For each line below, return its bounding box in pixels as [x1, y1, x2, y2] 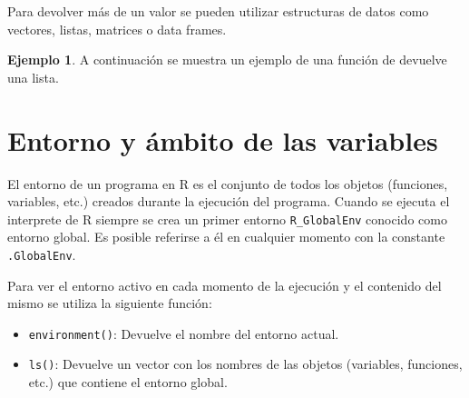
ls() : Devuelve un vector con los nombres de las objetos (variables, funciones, [28, 354, 463, 373]
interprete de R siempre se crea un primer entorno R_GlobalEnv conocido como [7, 209, 447, 228]
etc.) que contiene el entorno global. [28, 373, 228, 392]
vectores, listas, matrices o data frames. [7, 19, 227, 38]
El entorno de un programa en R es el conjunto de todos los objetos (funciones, [7, 174, 448, 193]
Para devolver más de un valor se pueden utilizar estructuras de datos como [7, 2, 429, 20]
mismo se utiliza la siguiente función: [7, 294, 212, 313]
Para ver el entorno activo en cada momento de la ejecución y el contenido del [7, 275, 442, 294]
